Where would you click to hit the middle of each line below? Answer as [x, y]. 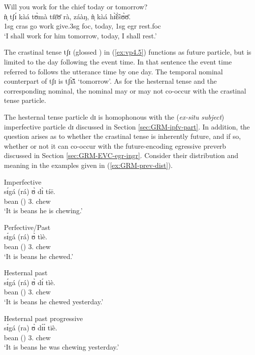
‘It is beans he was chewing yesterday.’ [62, 347]
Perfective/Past [27, 227]
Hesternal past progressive [44, 318]
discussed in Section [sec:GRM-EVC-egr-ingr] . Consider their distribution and [121, 155]
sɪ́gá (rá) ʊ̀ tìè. [26, 237]
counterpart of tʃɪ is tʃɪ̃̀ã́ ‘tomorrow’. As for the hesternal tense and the [111, 81]
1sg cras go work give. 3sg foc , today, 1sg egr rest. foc [82, 26]
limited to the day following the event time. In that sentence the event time [118, 61]
